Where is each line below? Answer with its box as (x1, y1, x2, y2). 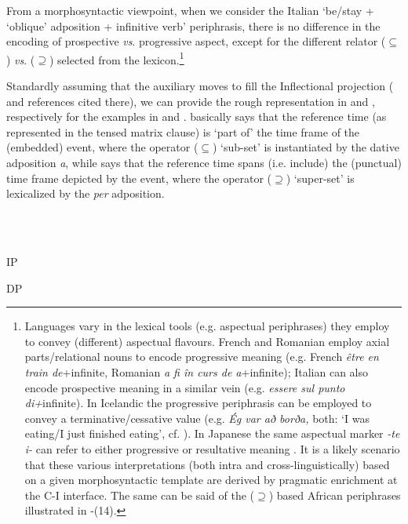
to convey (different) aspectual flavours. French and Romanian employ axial (24, 333, 390, 349)
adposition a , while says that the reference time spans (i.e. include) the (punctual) (6, 155, 402, 170)
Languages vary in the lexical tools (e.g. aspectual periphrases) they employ (24, 318, 390, 334)
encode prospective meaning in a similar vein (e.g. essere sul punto (24, 379, 345, 395)
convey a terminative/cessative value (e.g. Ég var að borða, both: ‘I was (24, 409, 370, 426)
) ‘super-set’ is (286, 169, 355, 186)
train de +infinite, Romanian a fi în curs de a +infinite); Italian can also (24, 363, 369, 380)
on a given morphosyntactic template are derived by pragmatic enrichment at (24, 471, 398, 488)
